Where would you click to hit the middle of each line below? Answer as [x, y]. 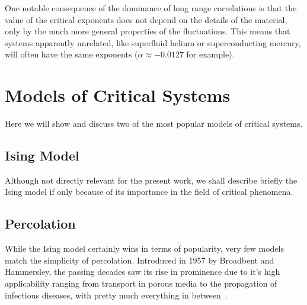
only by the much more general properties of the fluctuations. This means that [148, 31]
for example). [210, 54]
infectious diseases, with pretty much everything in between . [116, 295]
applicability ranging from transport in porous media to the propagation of [141, 283]
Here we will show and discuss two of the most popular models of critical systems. [154, 123]
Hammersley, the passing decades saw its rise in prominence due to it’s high [143, 272]
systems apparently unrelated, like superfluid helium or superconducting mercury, [153, 42]
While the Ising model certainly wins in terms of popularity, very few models [145, 248]
